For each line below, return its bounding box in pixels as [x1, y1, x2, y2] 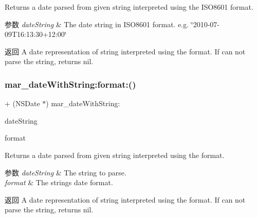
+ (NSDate [5, 98, 40, 109]
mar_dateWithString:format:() [5, 77, 136, 90]
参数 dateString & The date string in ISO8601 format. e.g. [5, 18, 189, 29]
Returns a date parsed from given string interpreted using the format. [5, 149, 225, 160]
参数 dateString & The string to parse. [5, 167, 126, 177]
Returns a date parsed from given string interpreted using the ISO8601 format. [5, 2, 253, 12]
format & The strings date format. [5, 177, 113, 188]
